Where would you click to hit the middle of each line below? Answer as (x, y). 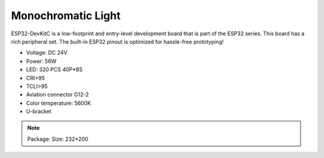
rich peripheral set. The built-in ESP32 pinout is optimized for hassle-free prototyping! (118, 41)
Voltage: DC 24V (47, 53)
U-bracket (39, 111)
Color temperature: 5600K (58, 103)
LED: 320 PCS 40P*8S (54, 69)
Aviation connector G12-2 (58, 95)
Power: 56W (41, 61)
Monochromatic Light (66, 16)
